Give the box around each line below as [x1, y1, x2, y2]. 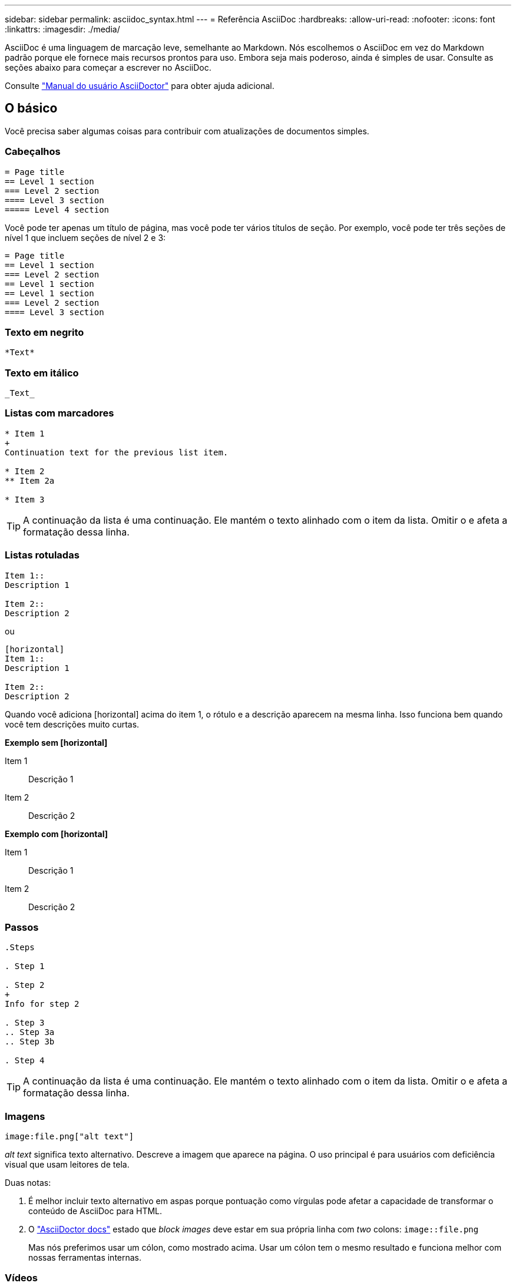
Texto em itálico [5, 366, 79, 379]
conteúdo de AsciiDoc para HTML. [28, 1206, 163, 1216]
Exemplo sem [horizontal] [5, 737, 108, 748]
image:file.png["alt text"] [5, 1132, 134, 1142]
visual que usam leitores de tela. [5, 1159, 130, 1170]
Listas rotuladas [5, 549, 80, 561]
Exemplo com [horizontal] [5, 828, 108, 839]
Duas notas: [5, 1178, 51, 1188]
